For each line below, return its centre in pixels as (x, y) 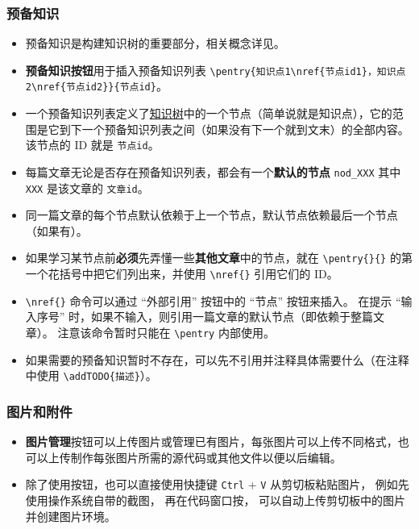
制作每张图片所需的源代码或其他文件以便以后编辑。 (206, 457)
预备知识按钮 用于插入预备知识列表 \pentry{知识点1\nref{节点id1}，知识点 (216, 70)
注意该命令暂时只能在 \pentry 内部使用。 (166, 333)
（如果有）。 (56, 230)
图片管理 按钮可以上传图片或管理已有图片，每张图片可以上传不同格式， (212, 442)
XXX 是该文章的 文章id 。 (87, 187)
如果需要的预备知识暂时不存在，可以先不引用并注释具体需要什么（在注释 (217, 359)
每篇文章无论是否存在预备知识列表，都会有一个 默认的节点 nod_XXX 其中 (213, 171)
